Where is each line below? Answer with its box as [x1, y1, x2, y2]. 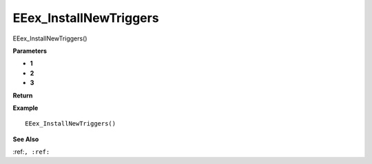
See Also [12, 134, 39, 143]
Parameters [12, 47, 48, 55]
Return [12, 91, 33, 99]
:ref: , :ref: [12, 148, 50, 156]
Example [12, 104, 39, 112]
